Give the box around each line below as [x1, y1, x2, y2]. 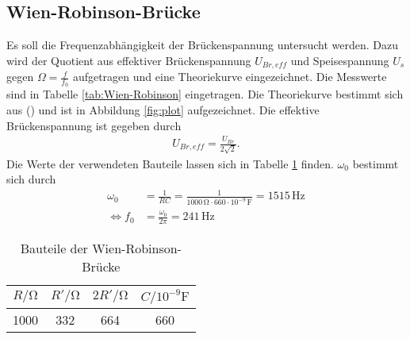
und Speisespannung [290, 52, 389, 68]
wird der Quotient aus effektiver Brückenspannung [6, 52, 251, 68]
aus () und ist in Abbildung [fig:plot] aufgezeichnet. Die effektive [6, 102, 320, 118]
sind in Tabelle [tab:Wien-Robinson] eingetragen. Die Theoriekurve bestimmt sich [6, 86, 404, 102]
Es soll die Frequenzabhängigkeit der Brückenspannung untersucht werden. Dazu [6, 37, 399, 53]
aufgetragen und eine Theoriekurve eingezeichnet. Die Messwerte [72, 68, 387, 85]
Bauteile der [20, 238, 88, 257]
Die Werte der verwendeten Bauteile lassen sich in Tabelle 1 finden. [6, 155, 334, 171]
